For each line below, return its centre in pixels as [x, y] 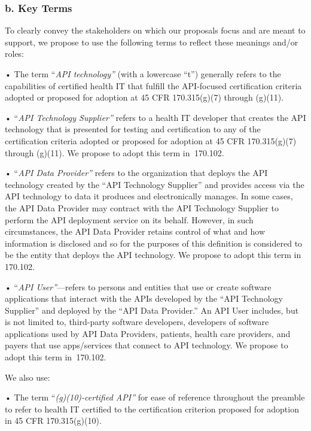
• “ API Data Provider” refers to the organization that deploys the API [136, 173]
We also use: [28, 377]
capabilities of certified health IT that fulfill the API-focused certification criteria [153, 85]
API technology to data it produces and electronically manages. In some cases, [149, 196]
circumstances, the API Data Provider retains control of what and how [135, 231]
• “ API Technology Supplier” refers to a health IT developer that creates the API [155, 117]
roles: [15, 54]
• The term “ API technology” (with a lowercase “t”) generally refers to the [143, 74]
